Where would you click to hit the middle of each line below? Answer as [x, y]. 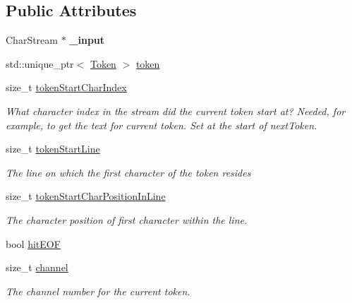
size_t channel [37, 267]
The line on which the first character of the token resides [128, 172]
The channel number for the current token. [98, 291]
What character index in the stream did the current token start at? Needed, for [176, 111]
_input [87, 40]
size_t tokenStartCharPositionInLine [86, 196]
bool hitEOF [33, 243]
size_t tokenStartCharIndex [66, 87]
